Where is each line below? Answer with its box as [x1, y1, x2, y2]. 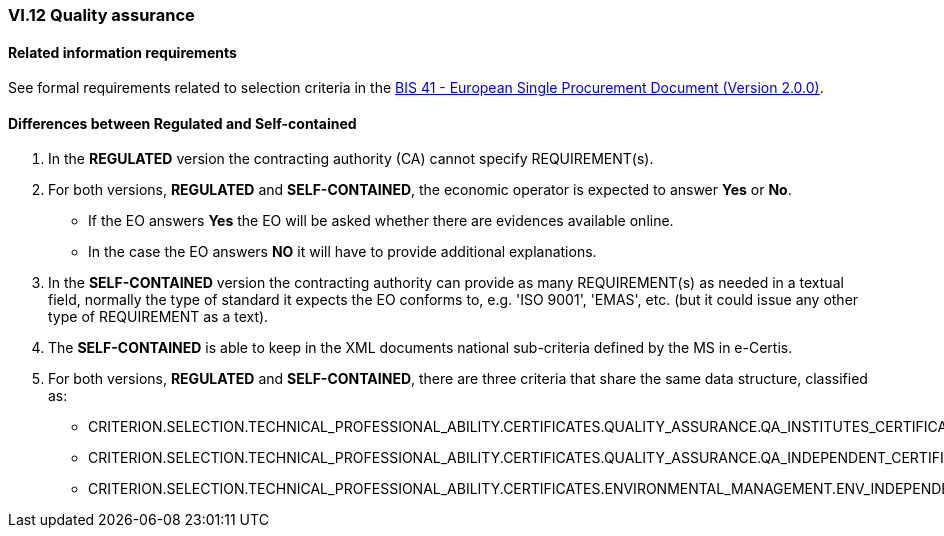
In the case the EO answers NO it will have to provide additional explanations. [88, 243, 597, 261]
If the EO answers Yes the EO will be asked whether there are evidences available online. [88, 212, 674, 230]
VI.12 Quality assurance [8, 5, 195, 25]
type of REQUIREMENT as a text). [48, 308, 269, 326]
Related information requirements [8, 43, 237, 61]
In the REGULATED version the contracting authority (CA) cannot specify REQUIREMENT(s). [48, 150, 654, 168]
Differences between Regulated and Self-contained [8, 114, 357, 132]
